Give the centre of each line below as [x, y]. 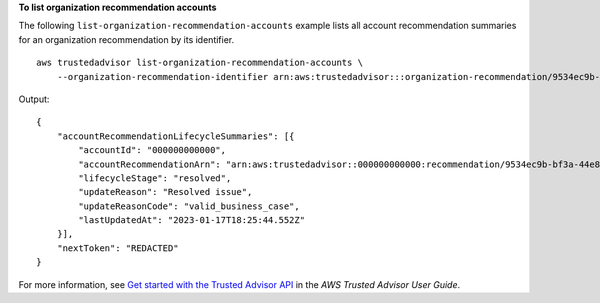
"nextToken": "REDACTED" [117, 248]
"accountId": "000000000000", [152, 150]
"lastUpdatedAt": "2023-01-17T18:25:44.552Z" [191, 220]
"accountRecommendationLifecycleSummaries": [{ [175, 136]
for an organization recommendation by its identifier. [126, 39]
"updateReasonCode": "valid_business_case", [189, 206]
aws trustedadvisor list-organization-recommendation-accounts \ [200, 63]
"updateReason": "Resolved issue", [165, 192]
